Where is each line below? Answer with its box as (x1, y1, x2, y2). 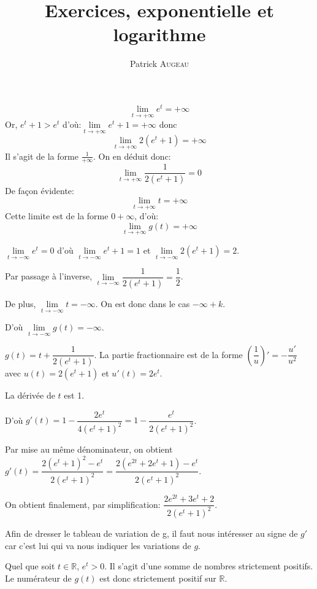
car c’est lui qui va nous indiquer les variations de (5, 539, 191, 552)
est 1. (64, 389, 85, 401)
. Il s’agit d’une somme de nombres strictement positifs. (104, 560, 313, 572)
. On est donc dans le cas (95, 297, 190, 310)
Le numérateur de (5, 571, 72, 584)
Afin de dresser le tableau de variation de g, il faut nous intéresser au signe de (5, 527, 298, 540)
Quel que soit (5, 560, 55, 572)
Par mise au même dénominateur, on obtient (5, 443, 173, 456)
